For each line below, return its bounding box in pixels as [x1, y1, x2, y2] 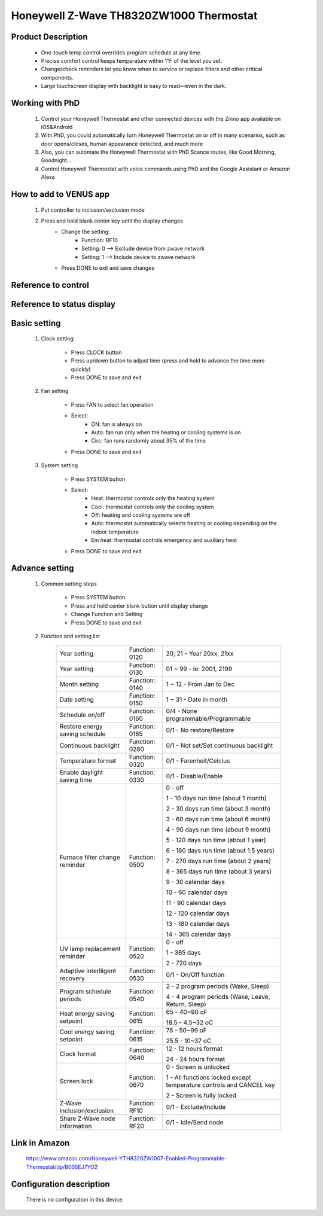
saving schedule [59, 730, 106, 738]
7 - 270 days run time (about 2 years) [166, 857, 272, 865]
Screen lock [59, 1077, 93, 1086]
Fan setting [41, 388, 69, 395]
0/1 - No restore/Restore [166, 726, 234, 735]
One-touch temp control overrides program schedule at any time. [41, 48, 202, 56]
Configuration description [11, 1179, 110, 1189]
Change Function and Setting [71, 611, 143, 618]
